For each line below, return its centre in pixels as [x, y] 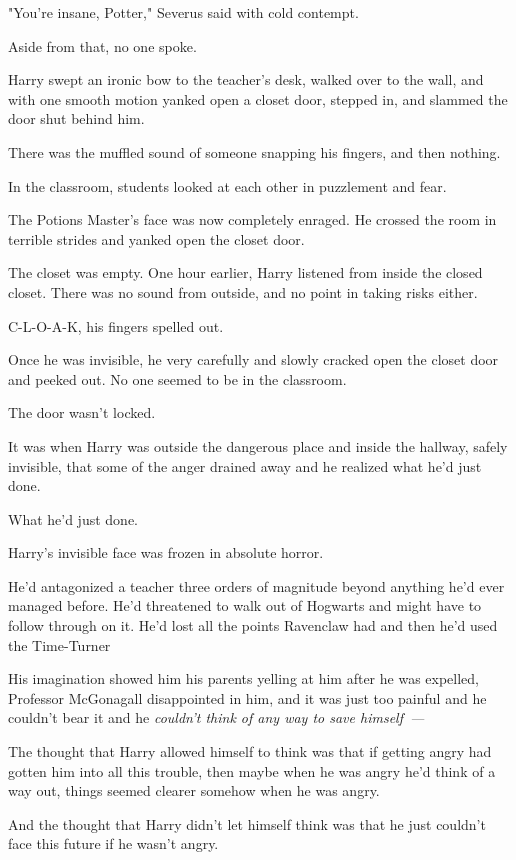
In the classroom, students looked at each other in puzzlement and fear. [227, 185]
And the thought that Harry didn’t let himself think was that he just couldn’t [247, 823]
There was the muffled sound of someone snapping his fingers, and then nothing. [254, 151]
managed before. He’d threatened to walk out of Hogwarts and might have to [245, 605]
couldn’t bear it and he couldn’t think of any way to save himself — [216, 717]
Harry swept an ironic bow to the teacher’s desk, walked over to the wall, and [246, 79]
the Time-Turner [59, 644]
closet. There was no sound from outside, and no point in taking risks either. [243, 291]
